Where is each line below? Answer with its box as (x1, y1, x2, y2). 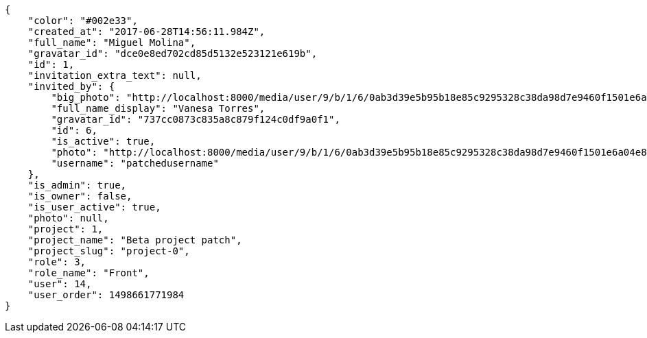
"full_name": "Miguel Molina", (27, 37, 196, 48)
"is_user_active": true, (27, 202, 161, 213)
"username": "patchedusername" (51, 158, 219, 169)
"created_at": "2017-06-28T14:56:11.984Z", (27, 26, 266, 37)
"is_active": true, (51, 136, 156, 147)
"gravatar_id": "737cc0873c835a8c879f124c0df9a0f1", (51, 114, 340, 125)
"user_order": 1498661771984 (27, 289, 185, 300)
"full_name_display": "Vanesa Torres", (51, 103, 266, 114)
